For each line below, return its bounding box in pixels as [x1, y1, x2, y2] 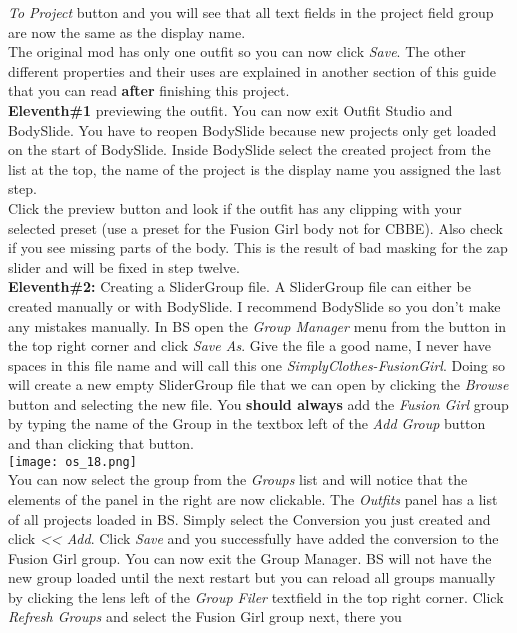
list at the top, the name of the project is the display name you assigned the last [8, 158, 502, 179]
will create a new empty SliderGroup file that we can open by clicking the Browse [8, 374, 509, 395]
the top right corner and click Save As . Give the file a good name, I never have [8, 335, 491, 356]
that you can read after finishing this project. [8, 80, 290, 101]
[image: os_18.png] [8, 454, 137, 469]
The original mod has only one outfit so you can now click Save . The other [8, 41, 466, 62]
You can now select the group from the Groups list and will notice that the [8, 469, 468, 490]
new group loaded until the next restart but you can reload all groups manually [8, 567, 496, 588]
